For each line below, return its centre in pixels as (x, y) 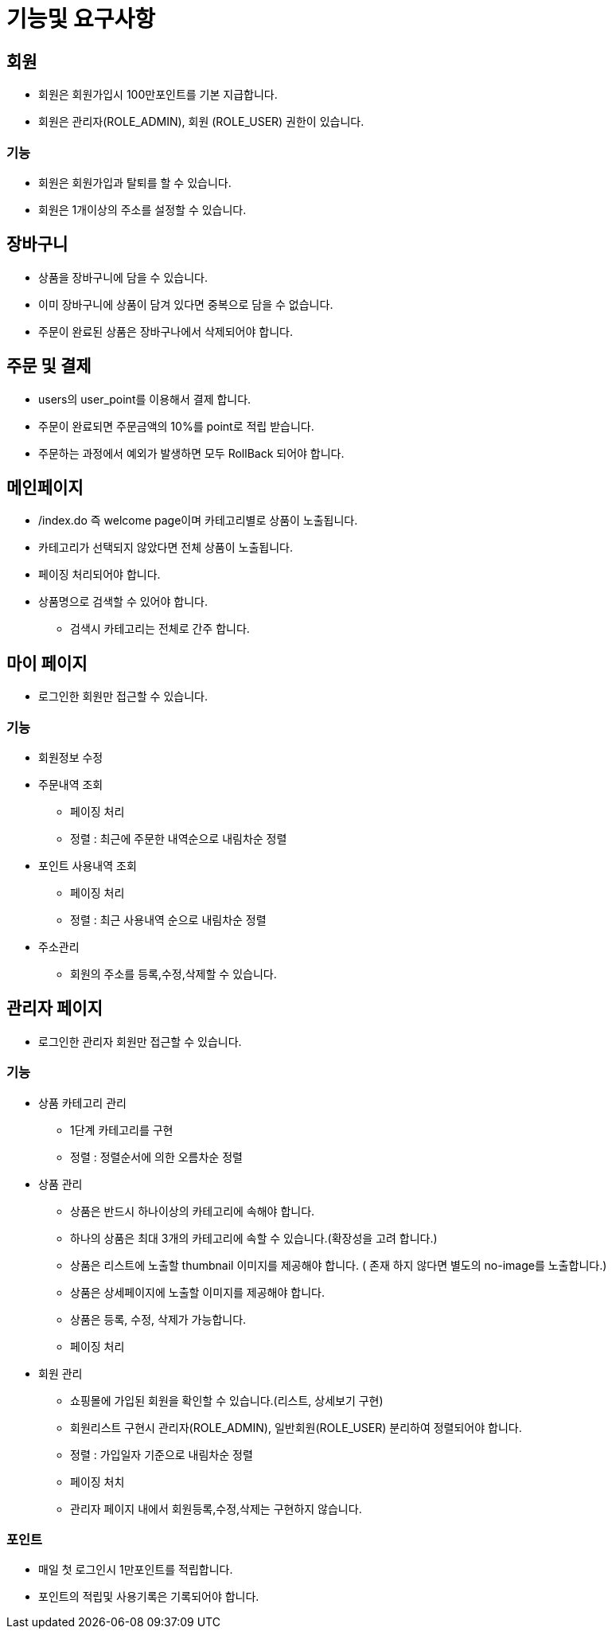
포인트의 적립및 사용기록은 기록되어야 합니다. (149, 1597)
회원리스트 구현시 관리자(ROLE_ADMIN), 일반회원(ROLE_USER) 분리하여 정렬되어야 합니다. (296, 1427)
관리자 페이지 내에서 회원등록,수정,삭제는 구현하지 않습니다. (216, 1508)
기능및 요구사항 (81, 19)
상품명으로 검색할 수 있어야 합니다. (123, 602)
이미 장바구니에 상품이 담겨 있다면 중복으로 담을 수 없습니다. (186, 304)
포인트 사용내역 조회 (88, 866)
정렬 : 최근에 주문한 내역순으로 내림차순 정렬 (179, 839)
